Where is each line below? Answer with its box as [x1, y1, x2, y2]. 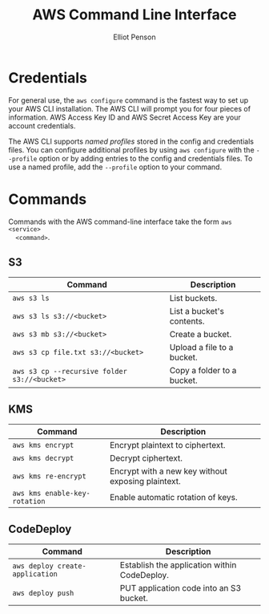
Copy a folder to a [169, 365, 237, 376]
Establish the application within [119, 559, 237, 571]
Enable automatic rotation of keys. [109, 492, 238, 503]
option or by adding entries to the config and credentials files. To [38, 153, 253, 163]
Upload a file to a [169, 342, 234, 353]
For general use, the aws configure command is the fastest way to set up [8, 95, 249, 105]
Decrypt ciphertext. [109, 453, 183, 464]
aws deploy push [12, 588, 74, 598]
